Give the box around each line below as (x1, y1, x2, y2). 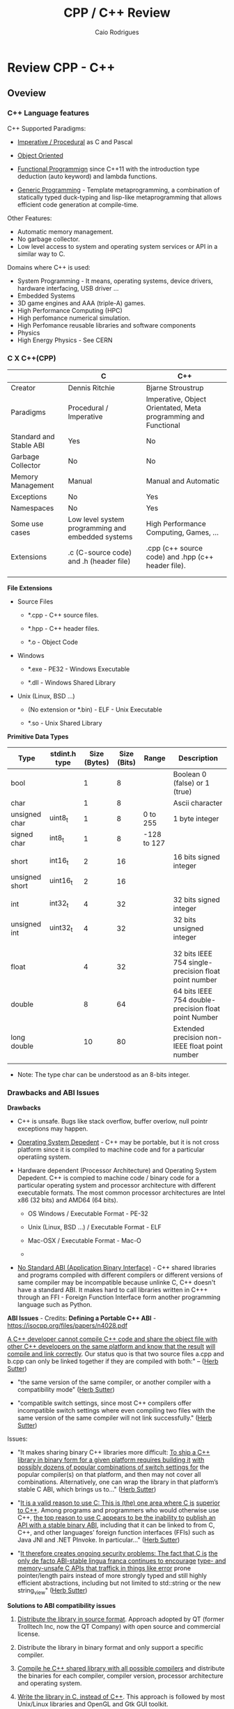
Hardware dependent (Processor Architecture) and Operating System (17, 1166, 217, 1175)
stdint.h (49, 749, 77, 758)
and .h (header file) (68, 556, 131, 566)
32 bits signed (173, 894, 221, 904)
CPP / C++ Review (63, 5, 171, 21)
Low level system (68, 514, 125, 524)
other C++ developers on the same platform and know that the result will (7, 1342, 216, 1351)
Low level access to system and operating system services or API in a (17, 242, 218, 250)
